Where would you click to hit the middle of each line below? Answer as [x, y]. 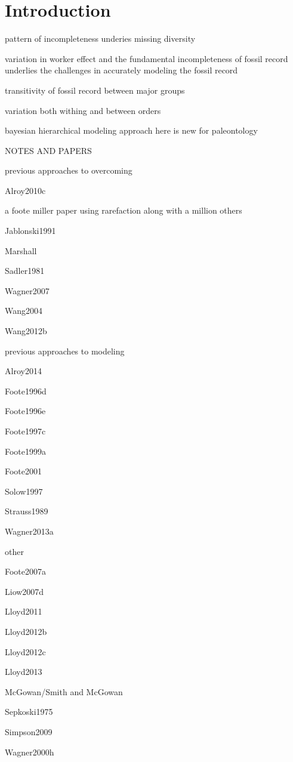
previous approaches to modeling [65, 351]
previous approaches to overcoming [69, 170]
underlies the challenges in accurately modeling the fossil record [121, 70]
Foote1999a [26, 451]
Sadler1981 [25, 271]
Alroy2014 [23, 371]
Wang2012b [26, 331]
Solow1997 [24, 491]
